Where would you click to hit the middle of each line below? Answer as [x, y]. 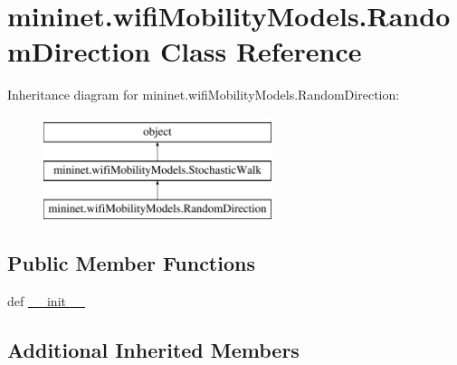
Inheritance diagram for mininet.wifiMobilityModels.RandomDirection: [204, 95]
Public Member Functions [131, 263]
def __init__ [46, 301]
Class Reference [261, 51]
